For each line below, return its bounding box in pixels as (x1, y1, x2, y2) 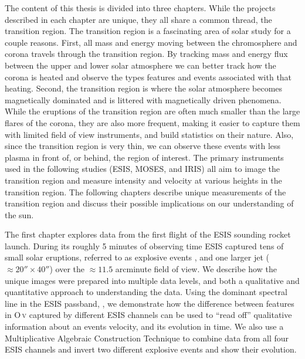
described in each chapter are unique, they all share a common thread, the (5, 13, 272, 25)
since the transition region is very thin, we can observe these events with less (5, 140, 281, 152)
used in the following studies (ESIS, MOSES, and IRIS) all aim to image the (5, 162, 280, 175)
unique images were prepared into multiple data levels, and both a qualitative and (5, 274, 300, 286)
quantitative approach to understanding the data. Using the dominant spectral (5, 286, 287, 298)
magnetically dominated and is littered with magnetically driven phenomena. (5, 93, 282, 106)
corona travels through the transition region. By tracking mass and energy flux (5, 48, 288, 60)
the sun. (5, 208, 34, 221)
